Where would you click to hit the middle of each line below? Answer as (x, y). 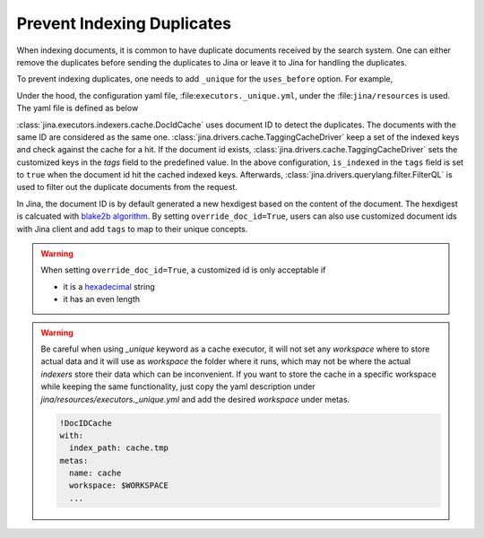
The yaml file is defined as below (78, 108)
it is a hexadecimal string (109, 286)
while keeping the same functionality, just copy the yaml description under (178, 386)
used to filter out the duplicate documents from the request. (127, 187)
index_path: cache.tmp (119, 448)
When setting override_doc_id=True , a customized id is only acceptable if (183, 270)
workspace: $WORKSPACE (119, 486)
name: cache (95, 473)
